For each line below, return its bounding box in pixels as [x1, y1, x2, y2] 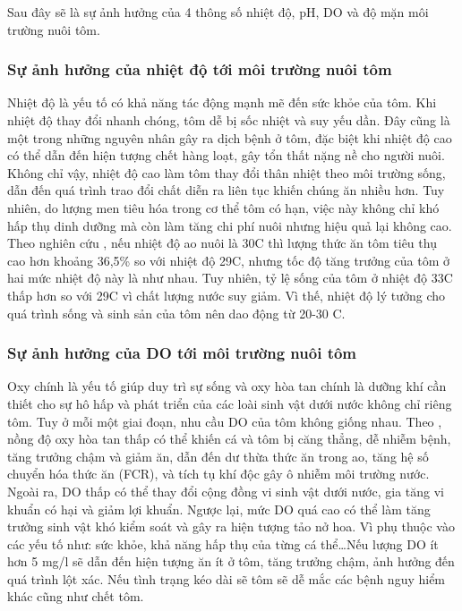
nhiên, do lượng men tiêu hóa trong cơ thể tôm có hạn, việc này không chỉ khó [7, 198, 440, 216]
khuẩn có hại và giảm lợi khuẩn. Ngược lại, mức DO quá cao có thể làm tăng [7, 499, 431, 518]
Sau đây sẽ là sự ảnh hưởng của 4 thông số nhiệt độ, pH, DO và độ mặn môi [7, 3, 429, 21]
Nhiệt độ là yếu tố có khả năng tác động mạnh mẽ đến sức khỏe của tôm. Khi [7, 93, 437, 112]
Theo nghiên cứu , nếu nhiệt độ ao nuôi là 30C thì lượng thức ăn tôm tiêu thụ [7, 233, 437, 252]
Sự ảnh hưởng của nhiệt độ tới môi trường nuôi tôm [7, 58, 392, 81]
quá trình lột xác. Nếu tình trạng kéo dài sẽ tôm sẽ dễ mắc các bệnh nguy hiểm [7, 569, 446, 588]
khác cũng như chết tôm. [7, 587, 144, 606]
